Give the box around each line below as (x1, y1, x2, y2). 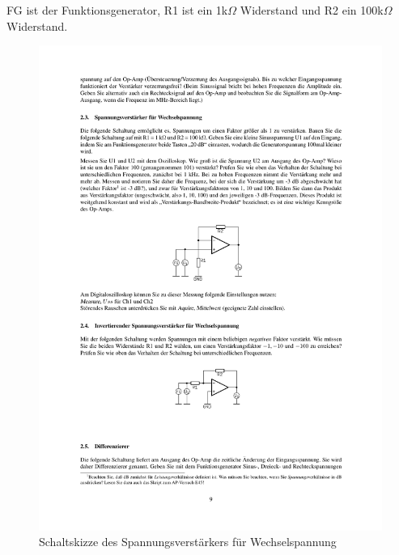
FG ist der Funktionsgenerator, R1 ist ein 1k (6, 2, 228, 18)
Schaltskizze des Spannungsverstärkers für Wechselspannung (39, 533, 337, 550)
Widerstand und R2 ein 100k (240, 2, 384, 18)
